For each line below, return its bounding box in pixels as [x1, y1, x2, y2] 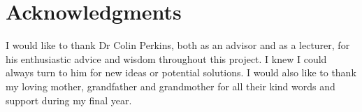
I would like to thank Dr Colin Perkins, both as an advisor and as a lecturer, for [6, 38, 350, 52]
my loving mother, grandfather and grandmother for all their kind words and [6, 78, 335, 93]
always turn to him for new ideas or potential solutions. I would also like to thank [6, 65, 356, 80]
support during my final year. [6, 92, 132, 107]
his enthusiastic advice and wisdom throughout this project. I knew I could [6, 51, 327, 66]
